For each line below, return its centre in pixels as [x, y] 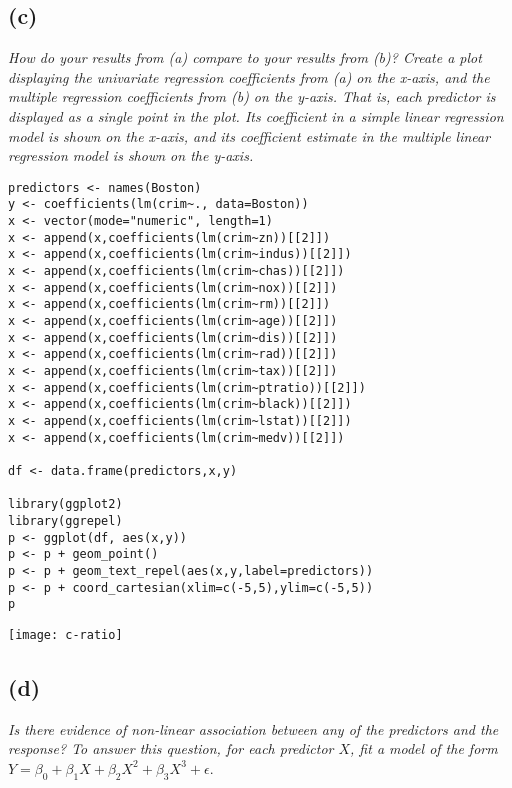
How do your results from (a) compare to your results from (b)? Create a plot [245, 57]
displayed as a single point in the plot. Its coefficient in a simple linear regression [256, 115]
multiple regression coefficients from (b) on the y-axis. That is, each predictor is [252, 96]
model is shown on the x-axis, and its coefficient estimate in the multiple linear [249, 135]
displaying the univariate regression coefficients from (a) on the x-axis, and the [249, 76]
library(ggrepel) [65, 520]
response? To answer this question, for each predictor [171, 748]
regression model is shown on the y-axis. [131, 155]
